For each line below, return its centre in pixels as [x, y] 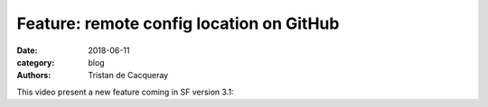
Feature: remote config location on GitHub [178, 23]
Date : [27, 50]
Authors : [34, 76]
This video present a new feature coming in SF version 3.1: [125, 92]
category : [36, 62]
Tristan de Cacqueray [128, 76]
